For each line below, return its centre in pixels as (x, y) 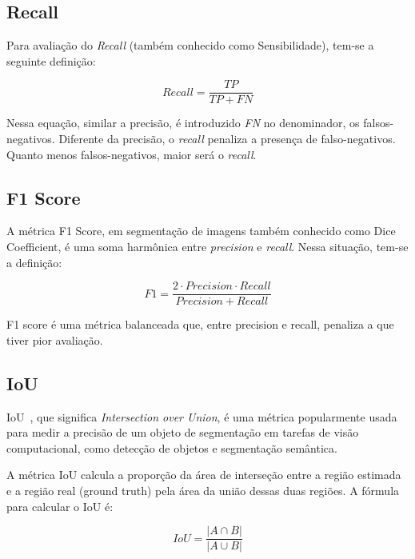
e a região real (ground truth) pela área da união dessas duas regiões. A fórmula (203, 491)
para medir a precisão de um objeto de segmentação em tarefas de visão (183, 432)
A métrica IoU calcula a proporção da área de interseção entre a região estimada (204, 475)
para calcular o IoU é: (60, 506)
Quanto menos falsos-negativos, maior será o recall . (132, 154)
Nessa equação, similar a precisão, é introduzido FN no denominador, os (183, 123)
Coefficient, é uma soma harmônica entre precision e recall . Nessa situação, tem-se (207, 247)
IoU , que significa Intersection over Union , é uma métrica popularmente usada (202, 416)
